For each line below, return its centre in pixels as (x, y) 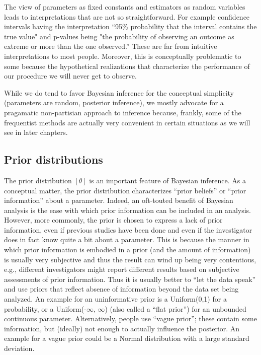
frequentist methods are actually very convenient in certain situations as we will (127, 122)
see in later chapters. (36, 132)
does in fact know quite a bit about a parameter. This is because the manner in (127, 239)
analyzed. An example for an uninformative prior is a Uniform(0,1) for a (115, 299)
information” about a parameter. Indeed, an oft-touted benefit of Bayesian (119, 200)
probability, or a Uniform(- (45, 308)
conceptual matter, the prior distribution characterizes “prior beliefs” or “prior (125, 190)
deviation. (19, 348)
